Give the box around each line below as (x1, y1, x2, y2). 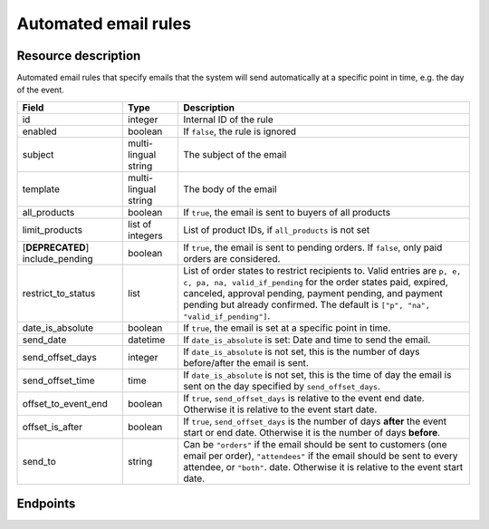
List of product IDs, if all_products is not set (182, 223, 370, 236)
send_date (22, 333, 67, 346)
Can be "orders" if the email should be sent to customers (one (182, 438, 447, 450)
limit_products (22, 223, 83, 236)
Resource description (16, 48, 141, 63)
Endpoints (16, 496, 76, 512)
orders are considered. (182, 252, 281, 264)
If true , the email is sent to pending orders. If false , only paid (182, 241, 443, 254)
